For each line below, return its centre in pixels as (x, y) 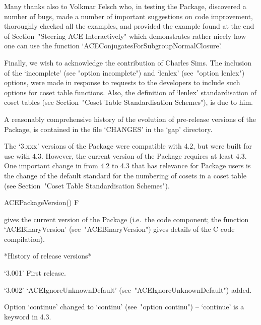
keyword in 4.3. (28, 316)
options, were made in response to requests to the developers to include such (122, 82)
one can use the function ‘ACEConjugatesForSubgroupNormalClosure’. (113, 46)
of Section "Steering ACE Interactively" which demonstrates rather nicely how (125, 36)
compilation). (24, 239)
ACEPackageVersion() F (42, 202)
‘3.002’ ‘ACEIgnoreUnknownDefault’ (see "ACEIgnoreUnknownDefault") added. (128, 289)
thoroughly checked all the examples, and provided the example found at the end (129, 26)
